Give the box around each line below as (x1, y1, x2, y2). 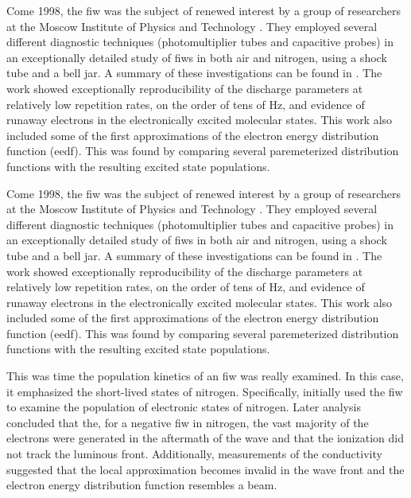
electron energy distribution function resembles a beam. (6, 477, 277, 493)
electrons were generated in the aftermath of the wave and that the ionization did (6, 430, 404, 446)
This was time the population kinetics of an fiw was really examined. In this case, (6, 368, 404, 384)
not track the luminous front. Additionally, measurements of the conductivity (6, 445, 382, 462)
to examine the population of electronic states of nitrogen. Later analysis (6, 399, 361, 415)
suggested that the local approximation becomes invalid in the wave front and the (6, 461, 405, 477)
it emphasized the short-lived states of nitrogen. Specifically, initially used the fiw (6, 383, 403, 399)
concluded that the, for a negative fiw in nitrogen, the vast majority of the (6, 414, 369, 430)
